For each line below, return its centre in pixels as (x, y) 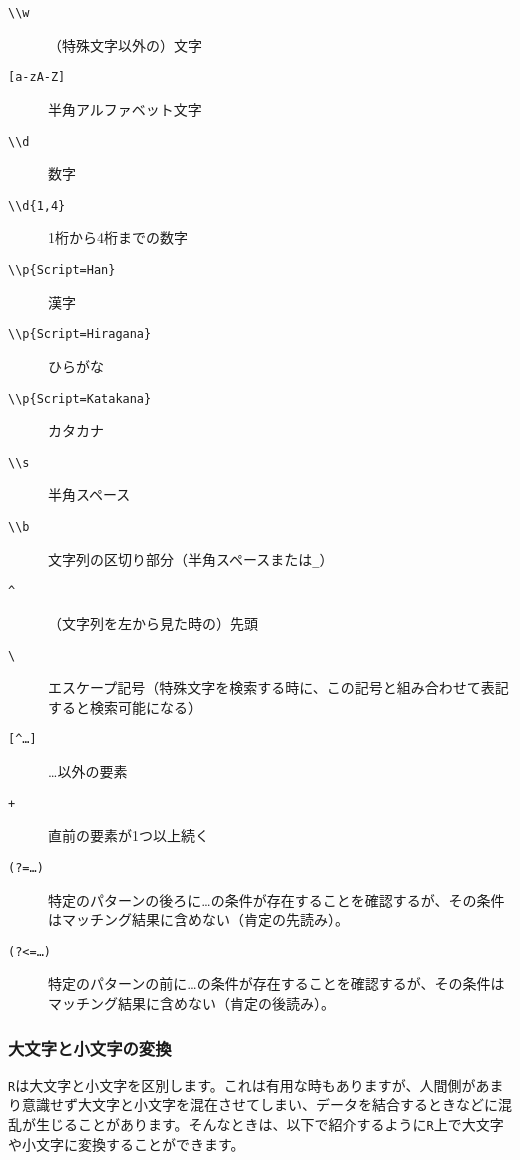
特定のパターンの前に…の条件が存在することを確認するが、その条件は (276, 983)
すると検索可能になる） (125, 706)
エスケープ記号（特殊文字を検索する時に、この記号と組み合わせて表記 (278, 687)
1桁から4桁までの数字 (118, 237)
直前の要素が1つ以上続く (128, 835)
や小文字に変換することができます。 (126, 1143)
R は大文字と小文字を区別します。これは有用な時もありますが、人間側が (242, 1084)
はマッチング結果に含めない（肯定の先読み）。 (198, 919)
